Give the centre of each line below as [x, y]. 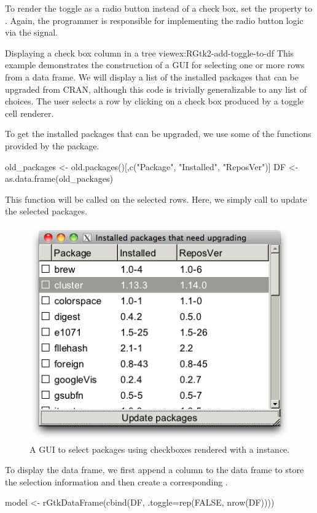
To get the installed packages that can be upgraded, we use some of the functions [158, 134]
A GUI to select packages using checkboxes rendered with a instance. [160, 449]
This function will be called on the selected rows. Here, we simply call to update [156, 199]
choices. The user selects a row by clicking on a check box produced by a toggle [155, 101]
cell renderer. [29, 113]
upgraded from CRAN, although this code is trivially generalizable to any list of [156, 89]
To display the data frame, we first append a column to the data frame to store [155, 470]
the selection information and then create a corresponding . [116, 481]
